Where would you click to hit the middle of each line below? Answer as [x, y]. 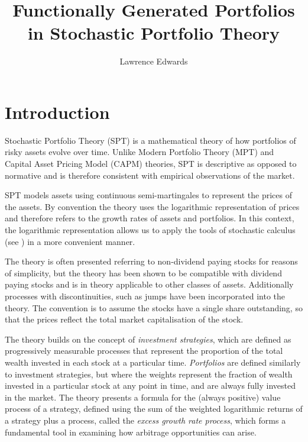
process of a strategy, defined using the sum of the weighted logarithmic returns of [154, 409]
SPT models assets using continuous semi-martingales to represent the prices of [149, 195]
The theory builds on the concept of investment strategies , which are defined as [148, 339]
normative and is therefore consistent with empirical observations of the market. [150, 175]
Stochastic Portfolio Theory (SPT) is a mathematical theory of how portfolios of [150, 140]
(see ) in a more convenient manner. [70, 241]
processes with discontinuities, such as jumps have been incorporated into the [145, 296]
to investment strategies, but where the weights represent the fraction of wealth [149, 374]
